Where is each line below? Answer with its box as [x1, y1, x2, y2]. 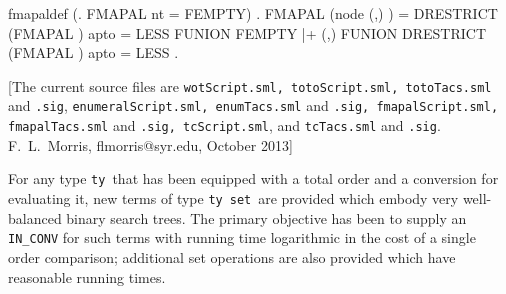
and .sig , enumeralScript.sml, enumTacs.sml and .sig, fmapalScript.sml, [8, 95, 499, 116]
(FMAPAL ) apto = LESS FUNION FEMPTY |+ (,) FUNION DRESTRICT [8, 22, 486, 43]
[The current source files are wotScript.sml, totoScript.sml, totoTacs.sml [8, 75, 492, 96]
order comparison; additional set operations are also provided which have [8, 246, 456, 267]
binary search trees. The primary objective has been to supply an [66, 207, 467, 228]
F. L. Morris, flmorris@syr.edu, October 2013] [8, 134, 293, 155]
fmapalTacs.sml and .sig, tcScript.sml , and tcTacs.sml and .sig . [8, 115, 441, 136]
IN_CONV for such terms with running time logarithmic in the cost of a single [8, 227, 476, 248]
